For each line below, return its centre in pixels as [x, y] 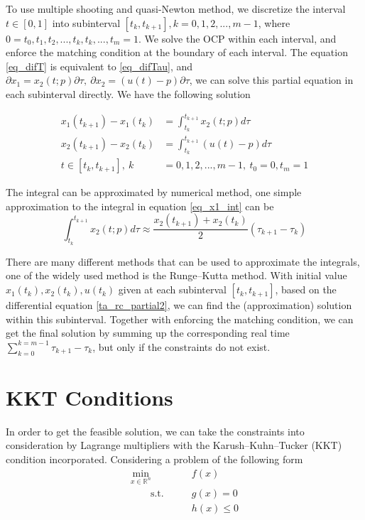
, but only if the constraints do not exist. [181, 346]
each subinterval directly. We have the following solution [128, 93]
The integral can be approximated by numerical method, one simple [154, 192]
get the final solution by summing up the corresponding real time [148, 333]
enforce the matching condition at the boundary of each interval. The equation [177, 52]
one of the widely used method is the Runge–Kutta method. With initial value [176, 275]
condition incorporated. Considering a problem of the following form [154, 459]
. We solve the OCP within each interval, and [238, 38]
